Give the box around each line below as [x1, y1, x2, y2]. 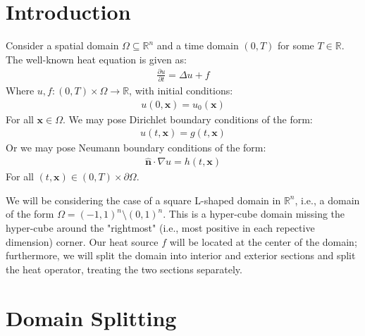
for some [277, 38, 314, 53]
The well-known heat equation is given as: [6, 51, 187, 66]
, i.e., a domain [295, 192, 360, 207]
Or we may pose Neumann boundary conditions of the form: [6, 140, 266, 155]
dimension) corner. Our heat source [6, 234, 159, 249]
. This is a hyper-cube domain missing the [163, 206, 345, 221]
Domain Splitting [6, 303, 177, 332]
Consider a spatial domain [6, 38, 119, 53]
